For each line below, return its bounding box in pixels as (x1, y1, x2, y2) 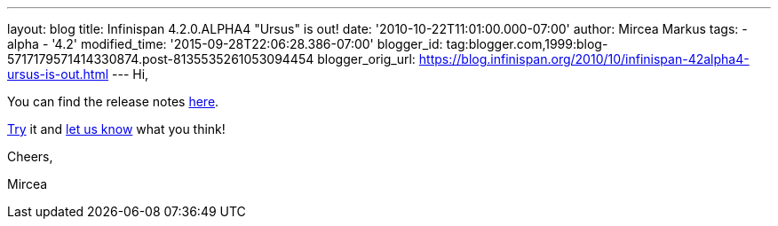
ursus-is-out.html (7, 66, 109, 82)
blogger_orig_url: (317, 51, 416, 66)
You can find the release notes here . (7, 94, 219, 109)
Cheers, (7, 149, 53, 164)
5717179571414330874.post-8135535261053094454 (7, 51, 314, 66)
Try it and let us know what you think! (7, 121, 226, 136)
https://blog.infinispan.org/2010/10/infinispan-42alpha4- (418, 51, 750, 66)
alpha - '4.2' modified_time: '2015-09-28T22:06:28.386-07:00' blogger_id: (7, 36, 443, 51)
